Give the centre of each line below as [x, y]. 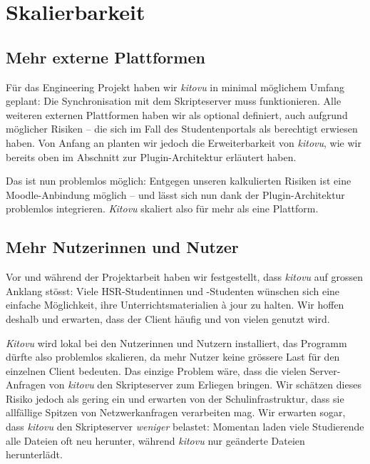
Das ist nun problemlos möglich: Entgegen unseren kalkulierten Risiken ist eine [179, 181]
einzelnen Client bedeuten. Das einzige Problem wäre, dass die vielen [156, 370]
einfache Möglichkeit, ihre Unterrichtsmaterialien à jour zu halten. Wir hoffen [175, 305]
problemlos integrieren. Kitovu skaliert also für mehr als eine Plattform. [162, 208]
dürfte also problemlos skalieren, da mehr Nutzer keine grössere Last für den [173, 357]
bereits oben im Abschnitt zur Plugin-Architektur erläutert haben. [151, 156]
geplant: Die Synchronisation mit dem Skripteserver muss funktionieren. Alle [174, 101]
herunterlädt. [34, 454]
